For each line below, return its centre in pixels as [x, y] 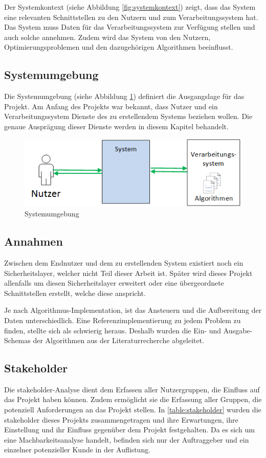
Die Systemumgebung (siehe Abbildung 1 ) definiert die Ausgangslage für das [124, 96]
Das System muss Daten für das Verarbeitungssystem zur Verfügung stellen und [130, 27]
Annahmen [34, 241]
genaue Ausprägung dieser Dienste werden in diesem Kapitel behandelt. [116, 126]
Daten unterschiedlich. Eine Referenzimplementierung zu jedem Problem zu [123, 320]
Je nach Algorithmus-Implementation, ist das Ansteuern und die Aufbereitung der [133, 310]
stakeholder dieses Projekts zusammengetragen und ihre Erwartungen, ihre [121, 419]
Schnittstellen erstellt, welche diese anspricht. [75, 293]
